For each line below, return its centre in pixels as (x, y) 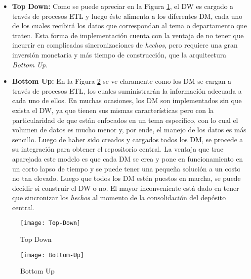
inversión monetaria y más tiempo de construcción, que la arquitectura (119, 54)
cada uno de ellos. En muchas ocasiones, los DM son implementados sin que (127, 100)
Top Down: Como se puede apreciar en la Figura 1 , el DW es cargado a (123, 6)
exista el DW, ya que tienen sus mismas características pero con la (113, 110)
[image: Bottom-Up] (52, 255)
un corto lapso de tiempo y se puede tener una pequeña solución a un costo (126, 168)
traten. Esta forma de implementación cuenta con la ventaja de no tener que (128, 35)
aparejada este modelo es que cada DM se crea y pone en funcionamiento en (127, 158)
